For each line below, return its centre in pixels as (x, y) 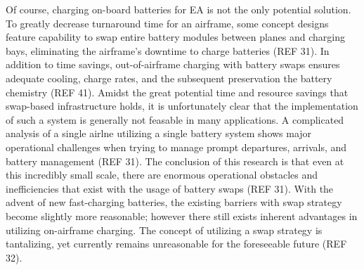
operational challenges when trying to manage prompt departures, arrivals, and (176, 147)
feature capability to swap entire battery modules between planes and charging (175, 37)
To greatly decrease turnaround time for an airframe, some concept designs (167, 23)
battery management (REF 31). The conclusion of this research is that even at (175, 161)
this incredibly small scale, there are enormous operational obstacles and (162, 175)
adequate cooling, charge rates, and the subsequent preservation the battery (169, 78)
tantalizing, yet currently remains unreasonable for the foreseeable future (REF (176, 244)
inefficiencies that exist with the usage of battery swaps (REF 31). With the (170, 188)
